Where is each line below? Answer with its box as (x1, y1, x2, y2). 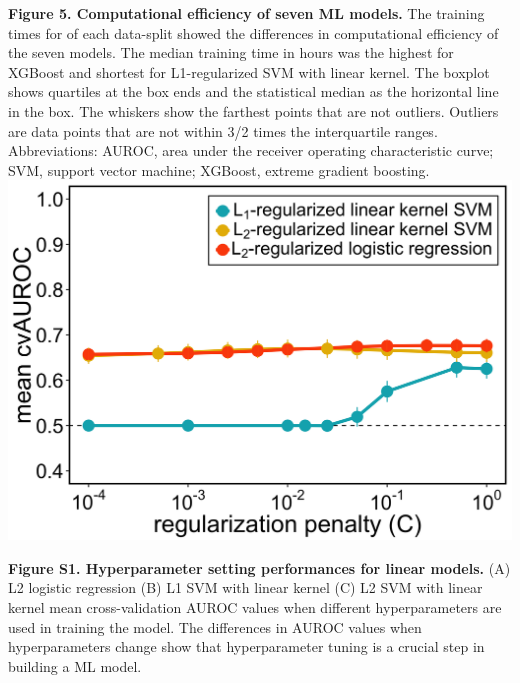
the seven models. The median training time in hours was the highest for (8, 42, 454, 63)
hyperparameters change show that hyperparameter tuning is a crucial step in (8, 636, 485, 657)
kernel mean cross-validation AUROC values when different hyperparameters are (8, 596, 502, 617)
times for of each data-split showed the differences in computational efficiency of (8, 22, 499, 43)
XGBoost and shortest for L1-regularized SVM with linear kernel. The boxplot (8, 61, 490, 82)
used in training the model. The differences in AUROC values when (8, 616, 422, 637)
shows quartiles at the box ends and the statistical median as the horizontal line (8, 81, 499, 102)
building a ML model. (8, 655, 142, 676)
